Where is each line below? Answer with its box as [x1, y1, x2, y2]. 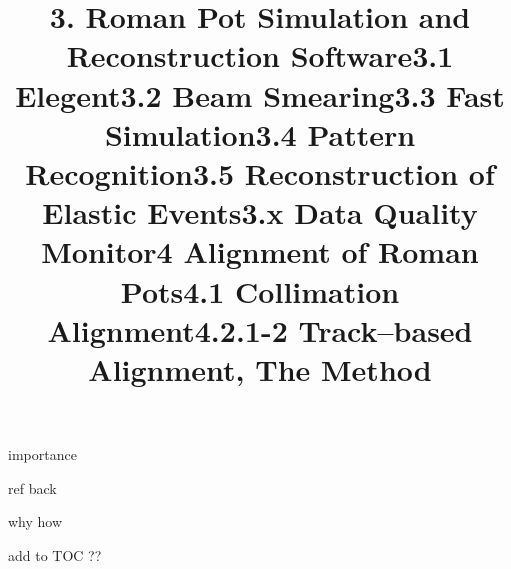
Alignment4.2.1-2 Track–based [47, 309, 473, 350]
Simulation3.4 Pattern [104, 113, 416, 154]
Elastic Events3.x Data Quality [42, 192, 478, 233]
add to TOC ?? [8, 544, 102, 565]
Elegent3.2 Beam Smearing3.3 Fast [15, 74, 505, 115]
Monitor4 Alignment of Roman [41, 231, 479, 272]
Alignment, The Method [88, 348, 432, 389]
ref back [8, 477, 57, 498]
